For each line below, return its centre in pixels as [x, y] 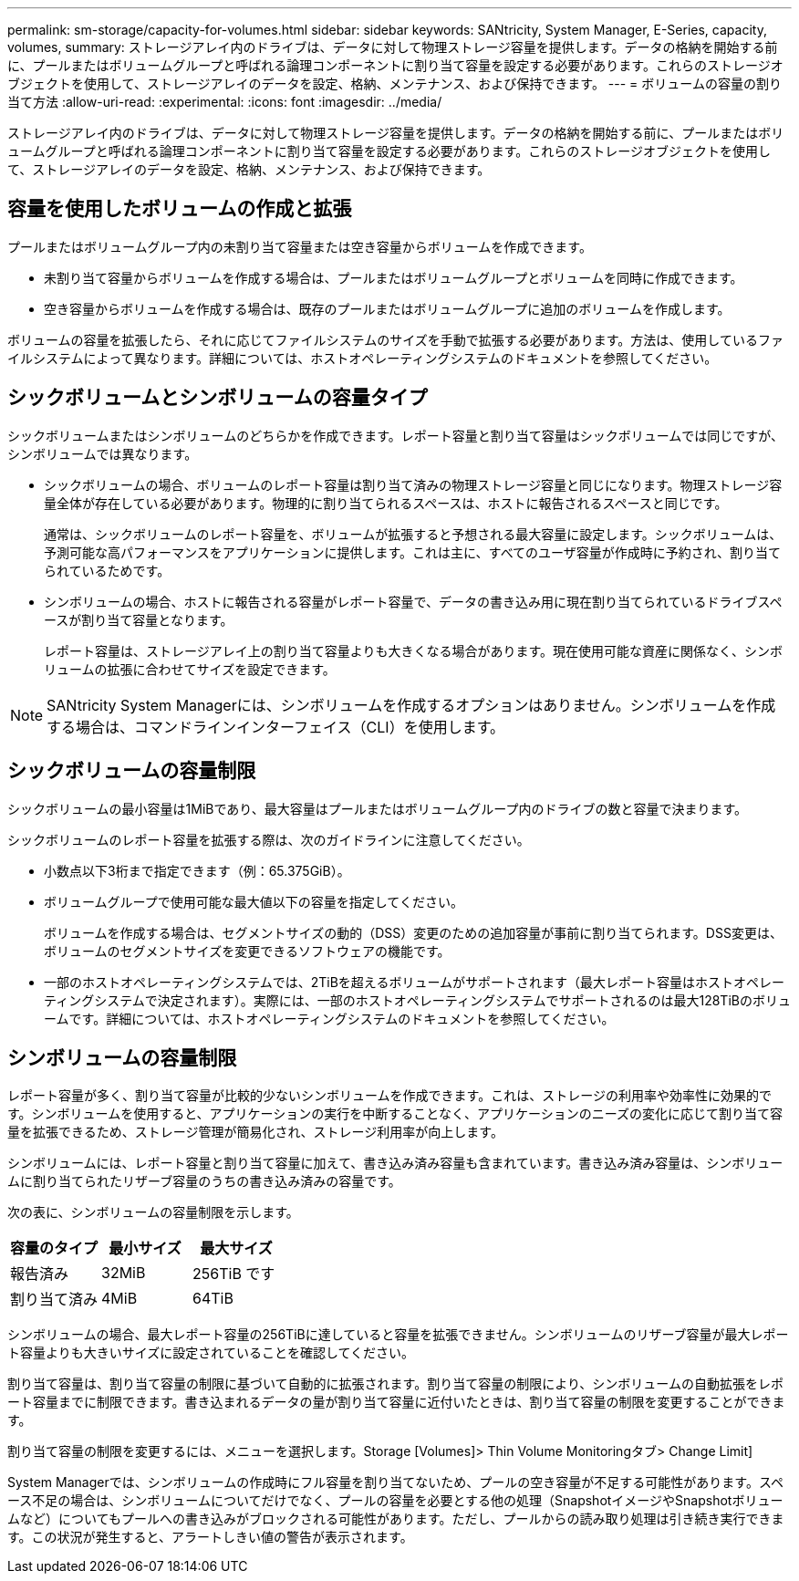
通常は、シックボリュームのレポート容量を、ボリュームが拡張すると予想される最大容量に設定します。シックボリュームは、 [413, 534]
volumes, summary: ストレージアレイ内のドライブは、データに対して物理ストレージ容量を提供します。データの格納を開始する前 [393, 47]
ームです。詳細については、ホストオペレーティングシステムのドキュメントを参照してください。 [329, 1018]
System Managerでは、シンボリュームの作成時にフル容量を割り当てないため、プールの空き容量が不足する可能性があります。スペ [395, 1482]
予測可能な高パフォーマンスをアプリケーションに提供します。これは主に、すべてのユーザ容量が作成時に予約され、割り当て [412, 552]
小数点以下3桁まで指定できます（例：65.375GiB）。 [197, 870]
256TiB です [234, 1274]
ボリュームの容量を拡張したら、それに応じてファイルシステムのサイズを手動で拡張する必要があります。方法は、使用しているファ [395, 339]
